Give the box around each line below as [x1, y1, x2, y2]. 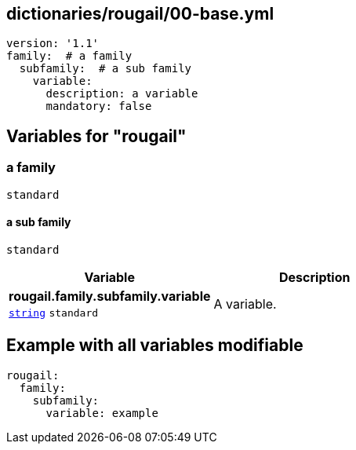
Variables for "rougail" [6, 126, 187, 146]
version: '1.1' [6, 37, 100, 50]
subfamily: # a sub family [19, 62, 192, 75]
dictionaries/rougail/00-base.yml [6, 4, 274, 24]
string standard [9, 306, 99, 319]
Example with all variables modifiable [6, 335, 303, 356]
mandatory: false [45, 100, 152, 113]
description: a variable [45, 87, 198, 101]
